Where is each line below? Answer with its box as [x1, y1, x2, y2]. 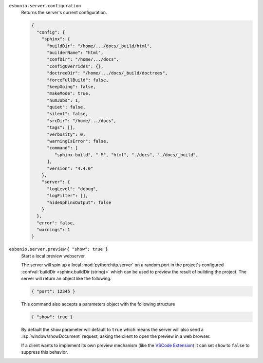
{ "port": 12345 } [31, 289, 75, 294]
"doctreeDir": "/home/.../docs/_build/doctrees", [47, 71, 168, 76]
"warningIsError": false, [47, 139, 109, 144]
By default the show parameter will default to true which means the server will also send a [21, 327, 204, 332]
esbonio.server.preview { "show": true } [9, 246, 108, 252]
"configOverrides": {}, [47, 63, 104, 69]
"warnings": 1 [37, 227, 71, 233]
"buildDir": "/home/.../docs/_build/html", [47, 43, 152, 49]
